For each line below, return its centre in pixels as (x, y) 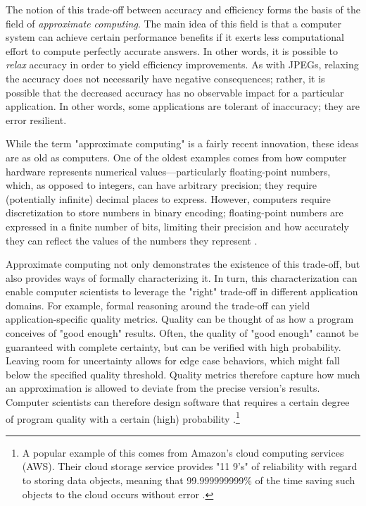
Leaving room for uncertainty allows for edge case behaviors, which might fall (173, 360)
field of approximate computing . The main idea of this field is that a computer (174, 23)
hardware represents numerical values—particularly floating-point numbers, (168, 171)
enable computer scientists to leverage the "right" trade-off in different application (182, 291)
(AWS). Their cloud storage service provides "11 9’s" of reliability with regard (190, 466)
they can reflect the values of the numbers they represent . (132, 240)
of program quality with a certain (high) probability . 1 (123, 417)
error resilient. (36, 119)
